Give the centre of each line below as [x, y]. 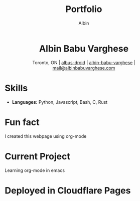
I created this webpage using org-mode [46, 136]
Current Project [38, 156]
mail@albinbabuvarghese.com [84, 68]
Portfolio [84, 9]
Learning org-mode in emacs [35, 170]
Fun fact [22, 122]
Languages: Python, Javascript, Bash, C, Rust [60, 102]
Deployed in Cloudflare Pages [68, 190]
